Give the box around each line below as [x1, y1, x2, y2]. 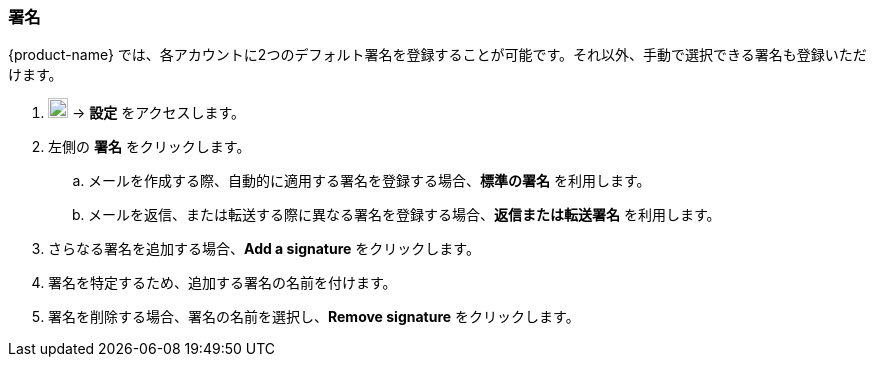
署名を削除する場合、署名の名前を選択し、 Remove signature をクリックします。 [48, 308, 580, 326]
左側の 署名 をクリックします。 [48, 138, 251, 156]
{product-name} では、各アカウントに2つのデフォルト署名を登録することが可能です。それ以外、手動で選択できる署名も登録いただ [8, 46, 867, 64]
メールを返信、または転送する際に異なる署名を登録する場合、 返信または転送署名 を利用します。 [88, 206, 721, 224]
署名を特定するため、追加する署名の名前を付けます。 [48, 274, 397, 292]
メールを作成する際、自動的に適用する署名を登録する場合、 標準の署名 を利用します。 [88, 172, 651, 190]
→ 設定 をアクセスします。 [71, 104, 246, 122]
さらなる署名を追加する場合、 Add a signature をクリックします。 [48, 240, 480, 258]
